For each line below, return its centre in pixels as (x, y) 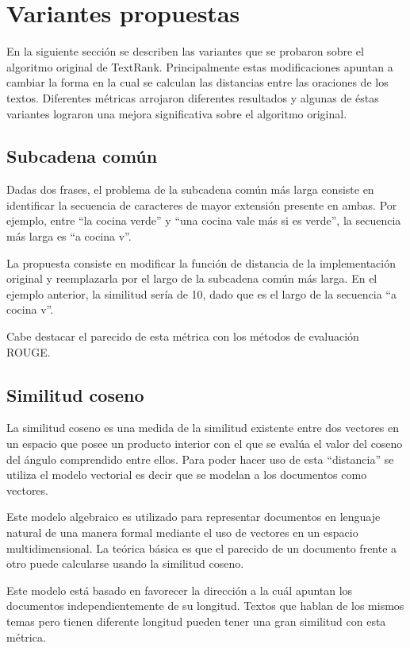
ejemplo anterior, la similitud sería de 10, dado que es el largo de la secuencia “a (201, 293)
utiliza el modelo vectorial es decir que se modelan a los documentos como (187, 474)
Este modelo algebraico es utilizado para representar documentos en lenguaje (194, 517)
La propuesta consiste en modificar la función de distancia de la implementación (201, 262)
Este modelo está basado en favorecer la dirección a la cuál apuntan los (180, 590)
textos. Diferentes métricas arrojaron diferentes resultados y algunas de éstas (193, 97)
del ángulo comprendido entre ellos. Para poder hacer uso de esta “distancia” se (200, 459)
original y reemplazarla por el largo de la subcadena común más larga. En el (192, 278)
